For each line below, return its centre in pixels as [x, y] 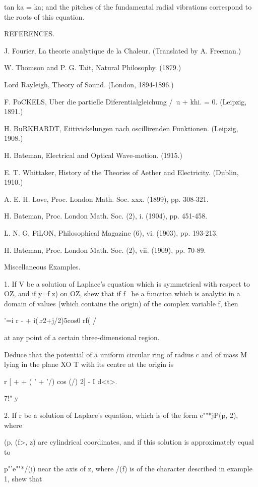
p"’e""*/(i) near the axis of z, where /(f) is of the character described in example [128, 469]
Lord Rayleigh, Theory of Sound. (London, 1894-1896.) [89, 84]
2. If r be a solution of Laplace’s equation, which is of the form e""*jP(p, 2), [121, 415]
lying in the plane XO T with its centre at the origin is [89, 364]
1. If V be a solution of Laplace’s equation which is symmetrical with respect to [127, 283]
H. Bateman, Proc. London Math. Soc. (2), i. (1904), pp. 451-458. [106, 216]
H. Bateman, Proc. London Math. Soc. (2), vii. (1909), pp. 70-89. [105, 250]
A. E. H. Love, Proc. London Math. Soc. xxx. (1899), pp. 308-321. [106, 199]
